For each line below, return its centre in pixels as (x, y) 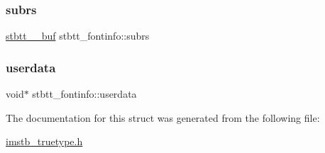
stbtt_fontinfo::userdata (84, 94)
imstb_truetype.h (44, 141)
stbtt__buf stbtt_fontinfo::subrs (78, 36)
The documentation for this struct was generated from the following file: (163, 117)
